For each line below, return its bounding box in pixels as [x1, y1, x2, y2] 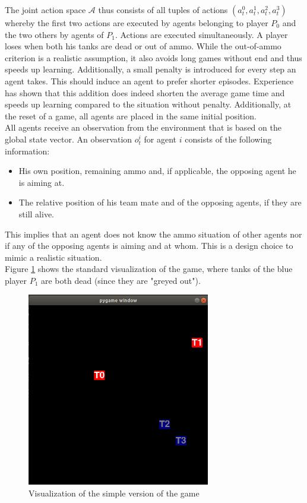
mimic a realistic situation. [5, 251, 102, 263]
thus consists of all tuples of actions [98, 4, 228, 15]
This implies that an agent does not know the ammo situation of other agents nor [5, 227, 302, 240]
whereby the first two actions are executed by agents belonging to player [5, 17, 268, 29]
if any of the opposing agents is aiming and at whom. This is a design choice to [5, 239, 293, 252]
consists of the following [185, 132, 272, 145]
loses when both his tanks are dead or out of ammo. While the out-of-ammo [5, 40, 281, 52]
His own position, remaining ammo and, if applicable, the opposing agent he [18, 164, 296, 177]
